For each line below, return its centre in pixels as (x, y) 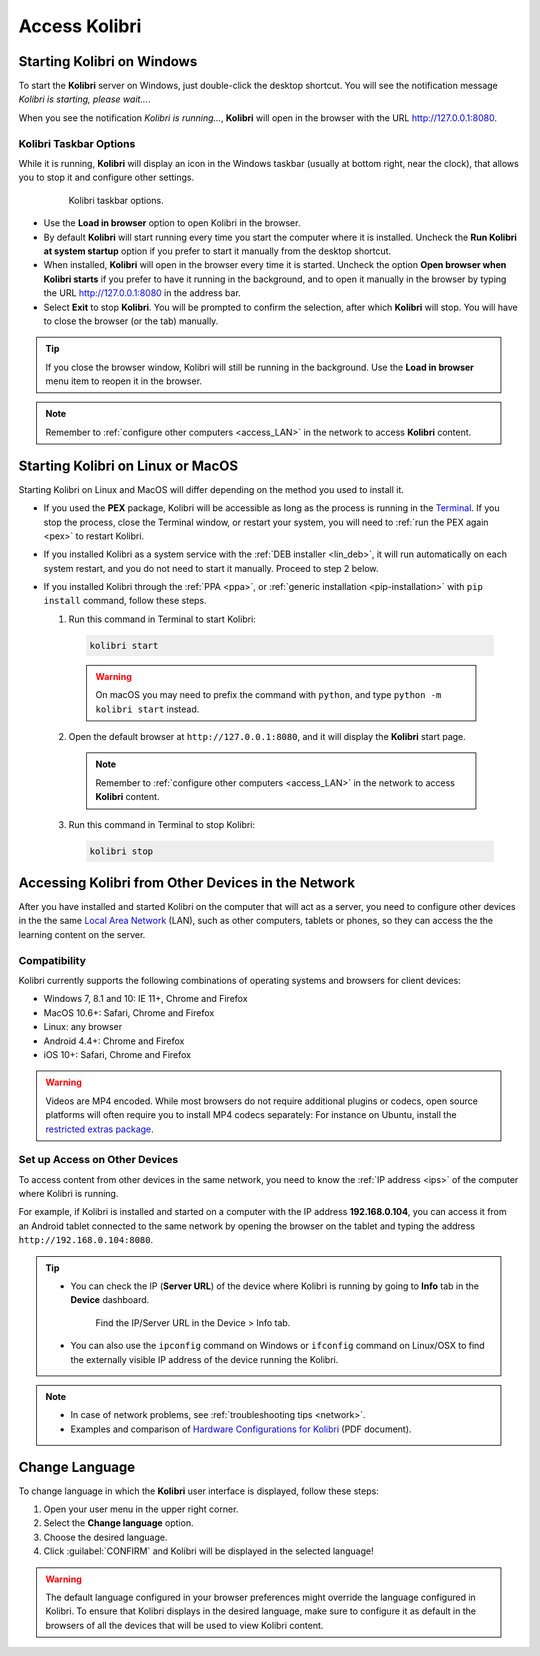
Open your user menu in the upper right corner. (141, 1509)
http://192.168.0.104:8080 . (86, 1240)
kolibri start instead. (147, 709)
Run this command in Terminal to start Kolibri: (162, 619)
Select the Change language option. (118, 1523)
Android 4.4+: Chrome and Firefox (114, 1041)
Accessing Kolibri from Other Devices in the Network (186, 882)
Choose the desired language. (105, 1537)
